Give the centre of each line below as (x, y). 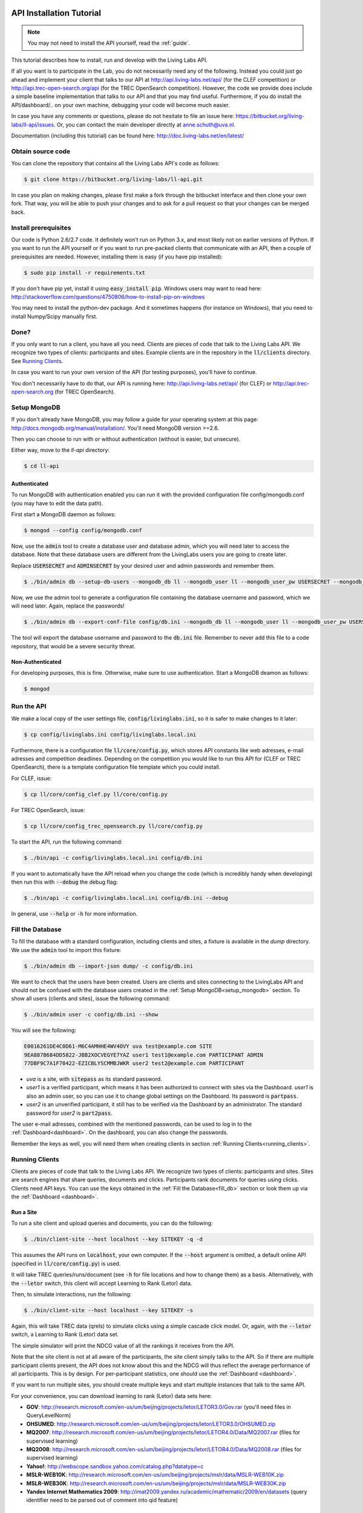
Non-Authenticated (36, 661)
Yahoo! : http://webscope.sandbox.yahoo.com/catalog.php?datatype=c (115, 1466)
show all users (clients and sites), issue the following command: (91, 999)
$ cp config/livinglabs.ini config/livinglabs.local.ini (110, 734)
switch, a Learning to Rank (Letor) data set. (65, 1334)
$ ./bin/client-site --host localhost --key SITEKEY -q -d (113, 1239)
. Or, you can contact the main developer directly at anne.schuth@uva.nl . (145, 125)
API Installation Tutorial (56, 13)
